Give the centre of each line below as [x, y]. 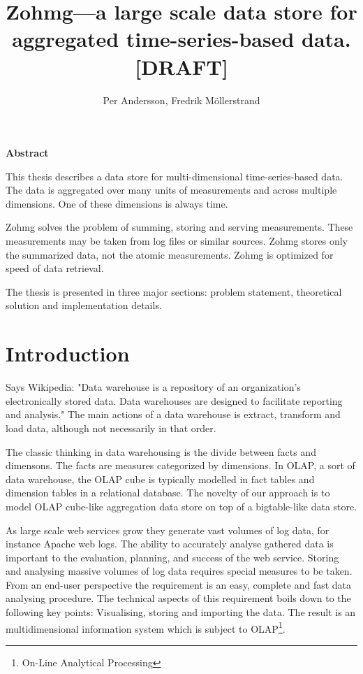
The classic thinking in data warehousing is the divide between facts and [161, 451]
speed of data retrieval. [55, 268]
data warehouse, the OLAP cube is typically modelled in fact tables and [160, 479]
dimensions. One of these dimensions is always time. [117, 203]
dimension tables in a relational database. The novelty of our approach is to [168, 493]
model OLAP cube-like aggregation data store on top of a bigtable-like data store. [181, 506]
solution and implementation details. [84, 305]
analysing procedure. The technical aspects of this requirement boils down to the [178, 598]
